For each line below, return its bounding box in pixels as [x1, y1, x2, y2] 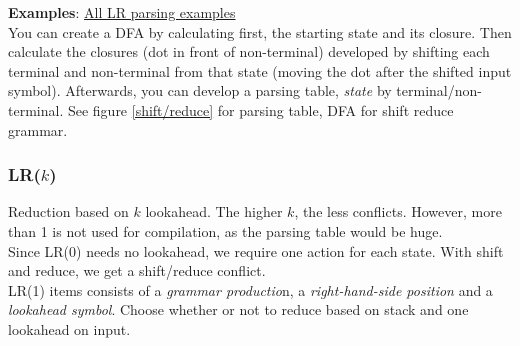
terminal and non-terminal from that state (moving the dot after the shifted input [8, 60, 512, 81]
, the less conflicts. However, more [294, 201, 502, 222]
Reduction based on [8, 201, 129, 222]
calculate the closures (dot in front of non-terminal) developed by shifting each [8, 41, 490, 62]
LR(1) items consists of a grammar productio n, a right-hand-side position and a [8, 279, 493, 300]
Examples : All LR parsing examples [8, 2, 236, 22]
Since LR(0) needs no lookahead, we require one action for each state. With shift [8, 240, 504, 261]
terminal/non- [396, 80, 482, 101]
